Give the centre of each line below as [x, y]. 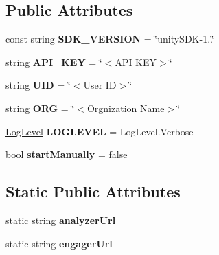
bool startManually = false [67, 154]
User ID [100, 85]
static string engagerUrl [59, 243]
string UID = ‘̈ [38, 85]
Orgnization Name [126, 108]
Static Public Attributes [93, 191]
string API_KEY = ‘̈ [54, 62]
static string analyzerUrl [61, 220]
